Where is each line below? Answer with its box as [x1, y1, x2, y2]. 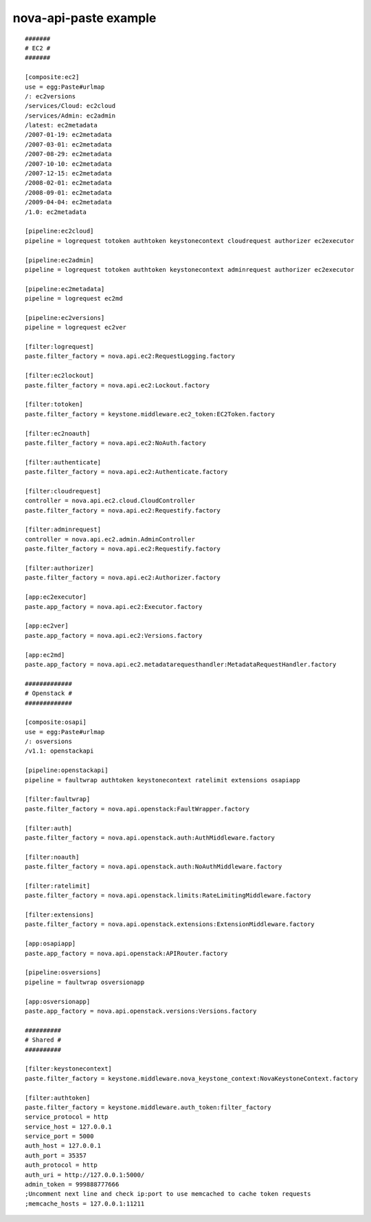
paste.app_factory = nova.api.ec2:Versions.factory [25, 632, 203, 639]
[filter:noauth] [25, 853, 80, 861]
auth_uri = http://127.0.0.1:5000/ [25, 1170, 145, 1179]
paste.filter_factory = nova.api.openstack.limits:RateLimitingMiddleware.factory [25, 892, 311, 899]
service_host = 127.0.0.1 [25, 1122, 113, 1130]
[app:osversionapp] [25, 998, 91, 1005]
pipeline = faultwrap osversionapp [25, 978, 145, 986]
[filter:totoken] [25, 400, 83, 409]
